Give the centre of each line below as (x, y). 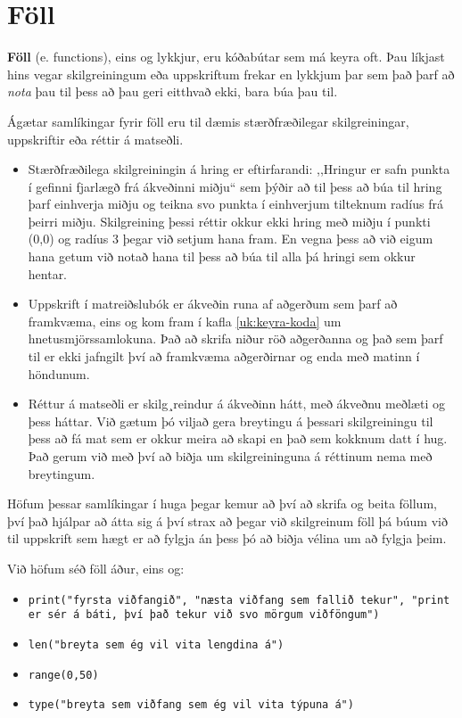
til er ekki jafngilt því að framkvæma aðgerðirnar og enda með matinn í (224, 356)
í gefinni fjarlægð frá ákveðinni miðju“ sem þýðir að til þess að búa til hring (235, 186)
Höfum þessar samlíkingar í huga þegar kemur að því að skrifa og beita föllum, (222, 503)
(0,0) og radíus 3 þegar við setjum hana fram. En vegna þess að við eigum (231, 239)
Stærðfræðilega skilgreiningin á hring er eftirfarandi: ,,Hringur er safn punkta (239, 169)
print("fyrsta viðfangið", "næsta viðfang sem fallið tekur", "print (239, 600)
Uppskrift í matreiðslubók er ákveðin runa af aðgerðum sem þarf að (213, 304)
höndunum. (59, 373)
